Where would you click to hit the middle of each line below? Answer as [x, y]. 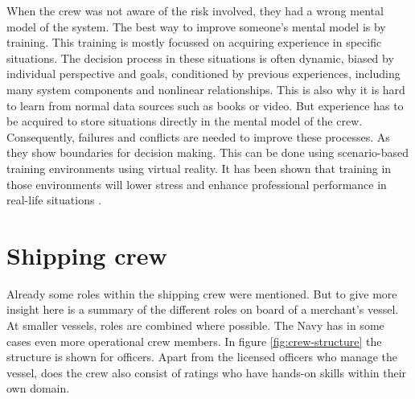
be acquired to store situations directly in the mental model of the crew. [185, 121]
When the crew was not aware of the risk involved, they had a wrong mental [195, 10]
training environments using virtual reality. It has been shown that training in [199, 168]
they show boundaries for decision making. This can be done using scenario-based [207, 152]
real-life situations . [54, 200]
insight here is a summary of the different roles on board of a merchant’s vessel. [203, 309]
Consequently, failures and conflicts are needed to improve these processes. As [198, 136]
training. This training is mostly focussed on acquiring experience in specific [194, 42]
